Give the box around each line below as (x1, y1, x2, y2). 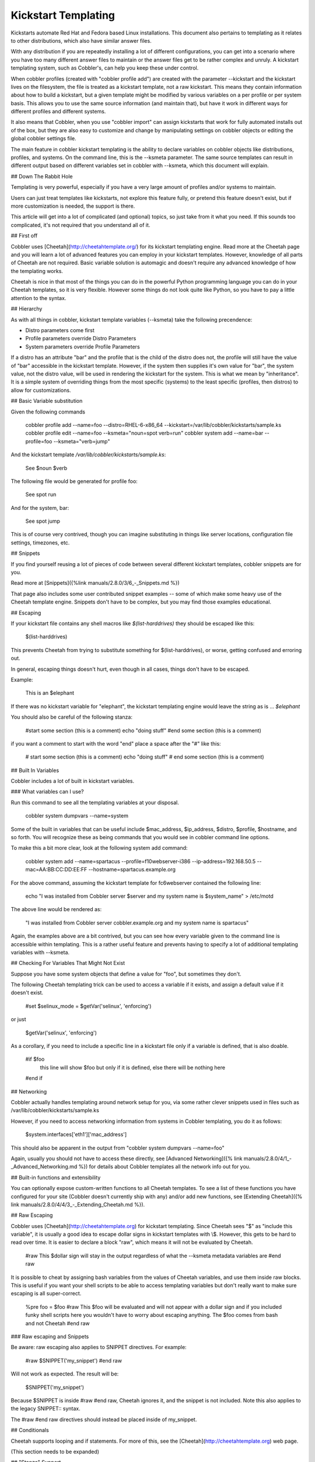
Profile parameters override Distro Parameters (25, 335, 136, 342)
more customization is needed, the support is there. (10, 202, 135, 209)
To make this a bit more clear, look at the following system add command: (10, 844, 188, 851)
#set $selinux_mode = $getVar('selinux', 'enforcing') (25, 1002, 152, 1009)
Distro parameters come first (25, 327, 94, 334)
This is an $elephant (25, 689, 75, 696)
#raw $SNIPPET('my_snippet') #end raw (25, 1357, 123, 1364)
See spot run (25, 491, 57, 498)
